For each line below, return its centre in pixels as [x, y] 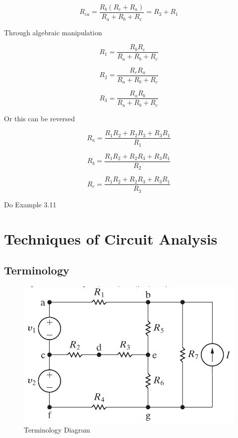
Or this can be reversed [39, 118]
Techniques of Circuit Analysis [111, 238]
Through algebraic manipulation [53, 32]
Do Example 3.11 [30, 204]
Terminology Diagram [57, 430]
